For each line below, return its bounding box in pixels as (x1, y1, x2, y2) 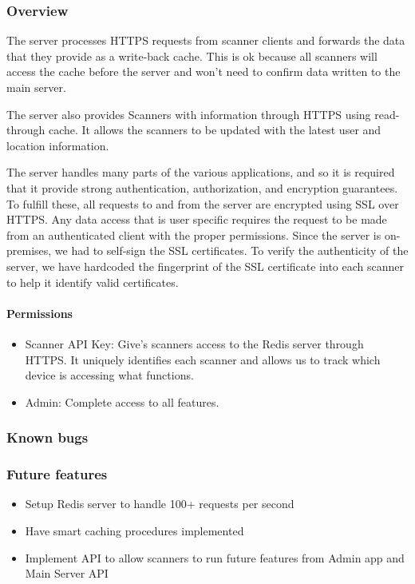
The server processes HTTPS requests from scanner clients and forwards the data (6, 32, 405, 49)
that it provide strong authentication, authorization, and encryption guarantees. (6, 179, 398, 196)
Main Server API (25, 565, 109, 582)
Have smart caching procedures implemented (25, 522, 244, 538)
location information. (6, 137, 109, 153)
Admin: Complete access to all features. (25, 393, 219, 410)
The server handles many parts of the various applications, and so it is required (6, 164, 395, 181)
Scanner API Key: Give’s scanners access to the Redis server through (25, 335, 364, 352)
